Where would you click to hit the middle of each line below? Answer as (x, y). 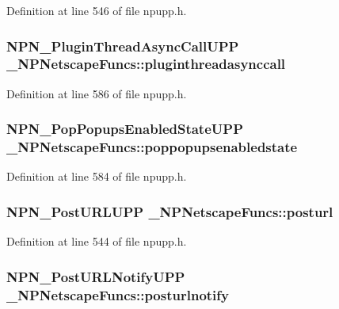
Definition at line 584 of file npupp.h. (97, 176)
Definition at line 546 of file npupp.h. (97, 10)
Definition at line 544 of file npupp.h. (97, 241)
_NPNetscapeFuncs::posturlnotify (118, 294)
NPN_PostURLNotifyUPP (96, 276)
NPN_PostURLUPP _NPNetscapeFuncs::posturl (170, 211)
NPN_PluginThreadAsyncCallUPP (123, 46)
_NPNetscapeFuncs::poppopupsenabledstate (152, 147)
